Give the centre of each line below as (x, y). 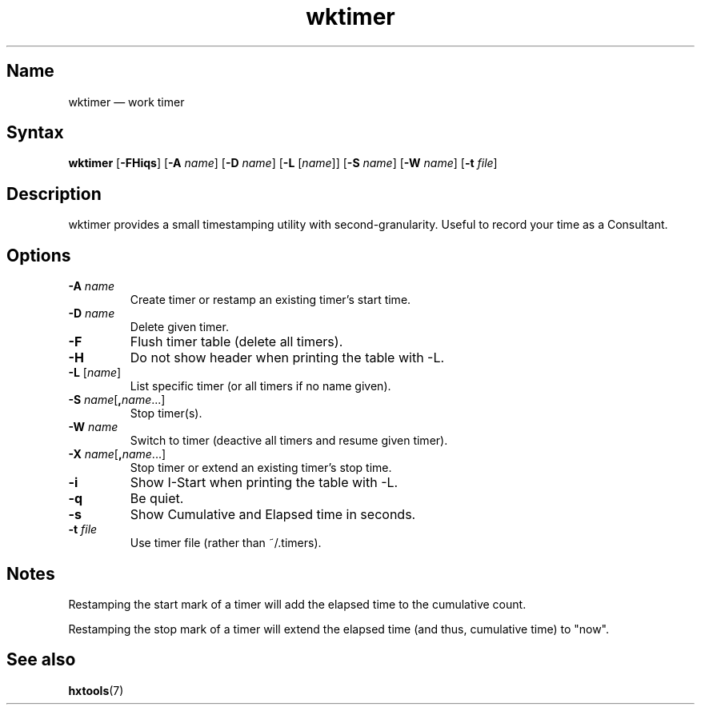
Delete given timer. (179, 327)
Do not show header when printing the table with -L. (287, 358)
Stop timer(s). (166, 413)
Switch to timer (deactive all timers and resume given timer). (289, 441)
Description (54, 194)
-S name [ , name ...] (117, 400)
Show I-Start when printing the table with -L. (264, 483)
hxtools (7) (96, 690)
